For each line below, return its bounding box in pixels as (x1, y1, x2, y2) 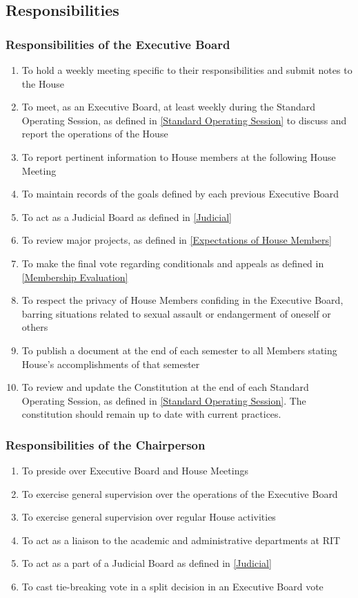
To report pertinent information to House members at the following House (21, 149, 336, 164)
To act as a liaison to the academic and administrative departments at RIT (21, 532, 341, 547)
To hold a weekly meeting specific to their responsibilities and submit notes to (21, 63, 352, 77)
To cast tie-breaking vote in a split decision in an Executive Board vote (21, 579, 324, 594)
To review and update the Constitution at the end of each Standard (21, 380, 309, 394)
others (21, 320, 48, 334)
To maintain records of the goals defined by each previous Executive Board (21, 186, 339, 201)
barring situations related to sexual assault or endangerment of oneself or (21, 306, 331, 320)
